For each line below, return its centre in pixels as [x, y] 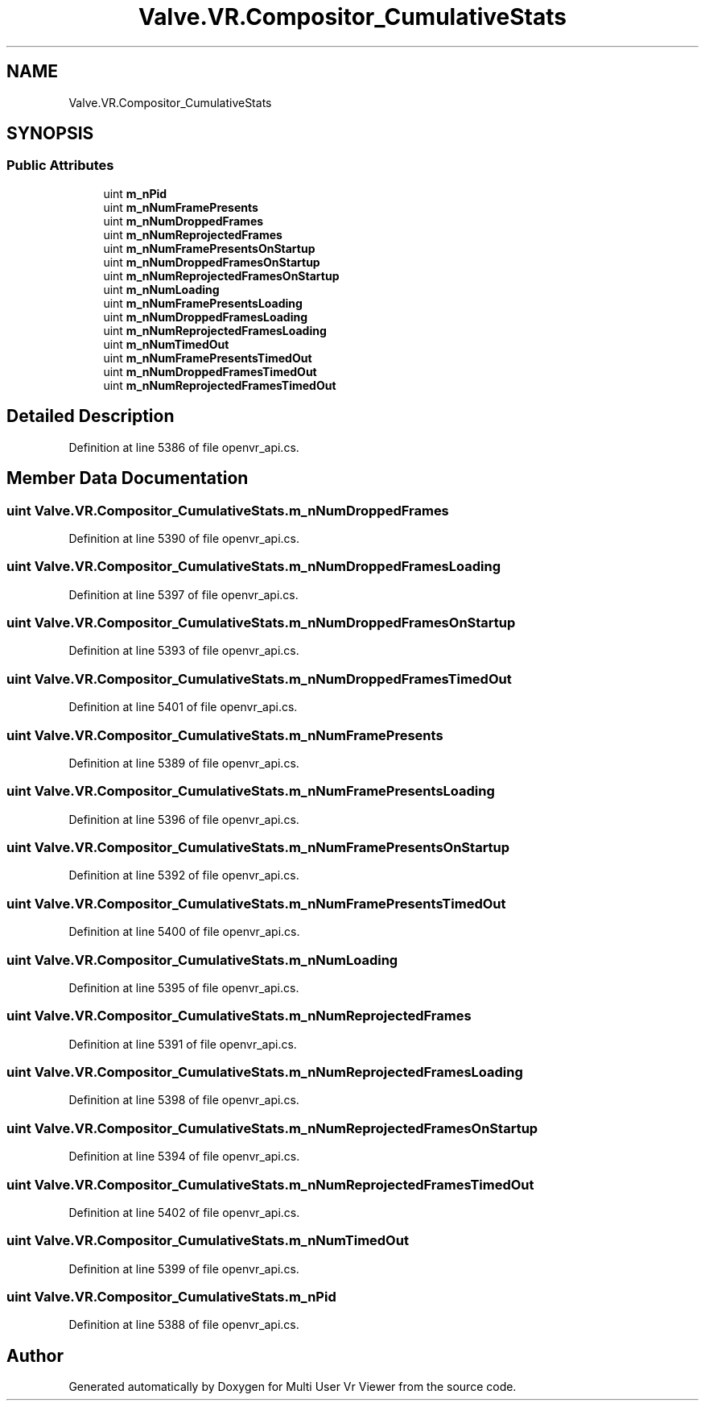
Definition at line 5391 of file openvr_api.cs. [183, 1044]
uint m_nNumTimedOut [166, 344]
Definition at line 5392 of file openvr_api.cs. [184, 875]
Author [35, 1355]
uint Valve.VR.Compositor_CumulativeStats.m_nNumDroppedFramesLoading [254, 567]
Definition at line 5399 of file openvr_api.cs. [184, 1268]
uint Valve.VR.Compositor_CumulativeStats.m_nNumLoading [202, 960]
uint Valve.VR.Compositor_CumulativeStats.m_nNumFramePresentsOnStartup [258, 847]
